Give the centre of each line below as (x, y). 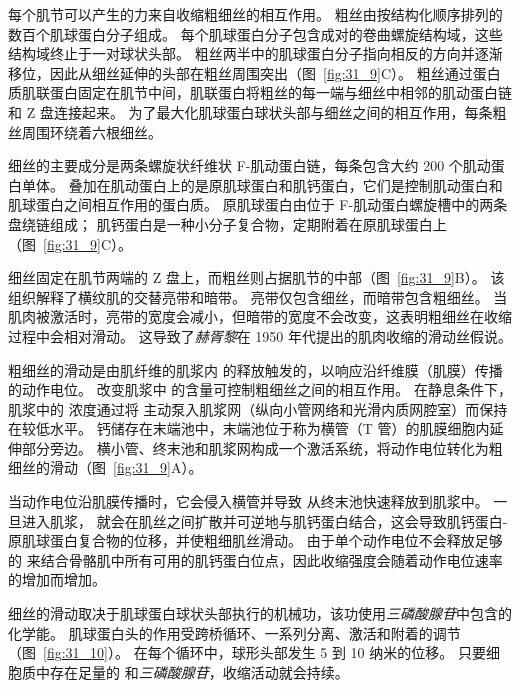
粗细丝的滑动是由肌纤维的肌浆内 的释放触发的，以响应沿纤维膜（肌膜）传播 (255, 369)
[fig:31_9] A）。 (158, 467)
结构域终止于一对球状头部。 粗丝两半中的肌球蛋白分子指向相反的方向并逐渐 (255, 53)
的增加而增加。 (57, 579)
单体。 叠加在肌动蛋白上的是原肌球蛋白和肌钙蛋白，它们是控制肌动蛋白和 (262, 184)
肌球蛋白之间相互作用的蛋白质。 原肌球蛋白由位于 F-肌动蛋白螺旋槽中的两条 (258, 204)
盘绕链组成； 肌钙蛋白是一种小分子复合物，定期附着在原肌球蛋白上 (227, 223)
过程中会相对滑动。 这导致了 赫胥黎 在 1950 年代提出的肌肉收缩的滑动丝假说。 (260, 335)
